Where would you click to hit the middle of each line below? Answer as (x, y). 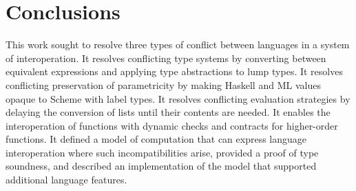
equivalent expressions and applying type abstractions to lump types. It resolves (174, 71)
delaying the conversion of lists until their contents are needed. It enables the (168, 112)
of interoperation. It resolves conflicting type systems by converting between (166, 58)
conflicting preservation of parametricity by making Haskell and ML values (163, 84)
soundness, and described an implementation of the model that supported (161, 166)
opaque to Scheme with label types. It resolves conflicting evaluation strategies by (178, 98)
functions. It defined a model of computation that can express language (156, 139)
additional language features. (66, 180)
